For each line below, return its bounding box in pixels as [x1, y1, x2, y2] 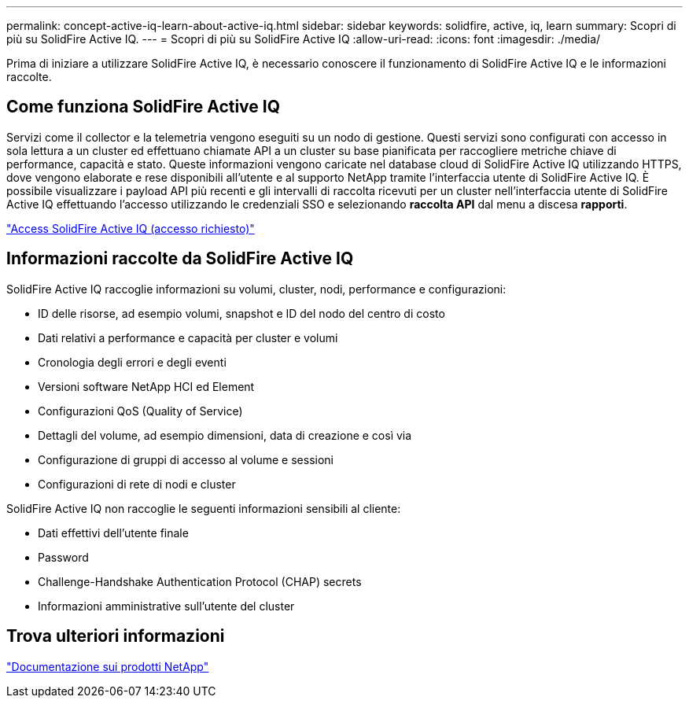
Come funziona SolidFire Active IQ [6, 97, 281, 117]
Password [38, 550, 89, 564]
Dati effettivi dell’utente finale [38, 525, 189, 540]
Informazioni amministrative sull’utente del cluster [38, 599, 295, 613]
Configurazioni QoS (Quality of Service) [38, 404, 243, 418]
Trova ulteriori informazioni [6, 626, 225, 647]
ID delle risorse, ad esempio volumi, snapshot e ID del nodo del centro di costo [38, 306, 445, 320]
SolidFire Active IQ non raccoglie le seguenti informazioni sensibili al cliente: [6, 501, 401, 515]
